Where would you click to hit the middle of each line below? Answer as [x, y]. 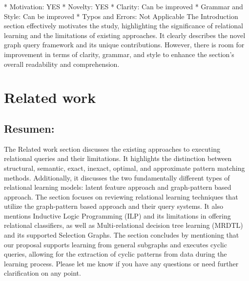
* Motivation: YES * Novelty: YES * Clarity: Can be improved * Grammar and [124, 6]
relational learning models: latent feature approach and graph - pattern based [118, 187]
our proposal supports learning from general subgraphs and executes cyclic [115, 244]
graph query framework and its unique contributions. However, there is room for [124, 45]
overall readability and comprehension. [62, 64]
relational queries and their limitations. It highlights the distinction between [118, 158]
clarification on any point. [42, 273]
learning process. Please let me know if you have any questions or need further [121, 263]
